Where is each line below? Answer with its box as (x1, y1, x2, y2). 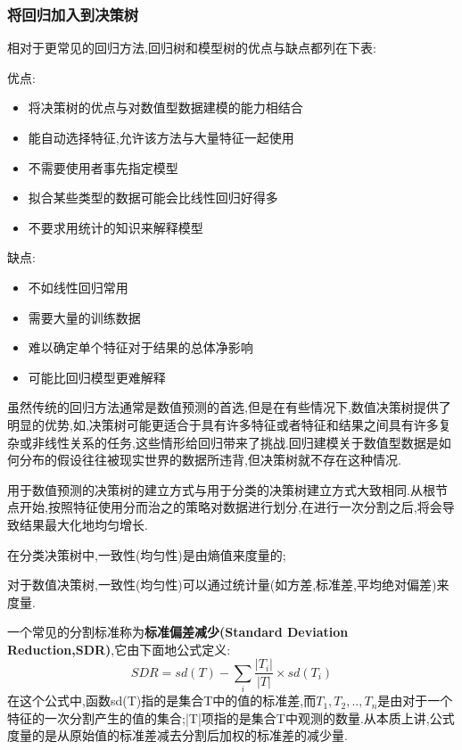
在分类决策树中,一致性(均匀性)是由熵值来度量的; (7, 545, 286, 564)
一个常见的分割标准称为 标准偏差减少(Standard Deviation (7, 622, 349, 641)
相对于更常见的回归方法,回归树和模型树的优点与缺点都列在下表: (7, 38, 376, 57)
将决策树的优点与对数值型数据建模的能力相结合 (28, 98, 303, 117)
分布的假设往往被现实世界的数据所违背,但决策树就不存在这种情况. (19, 450, 401, 469)
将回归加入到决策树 (7, 3, 139, 25)
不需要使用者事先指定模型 (28, 158, 178, 177)
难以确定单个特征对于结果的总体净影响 (28, 338, 253, 357)
